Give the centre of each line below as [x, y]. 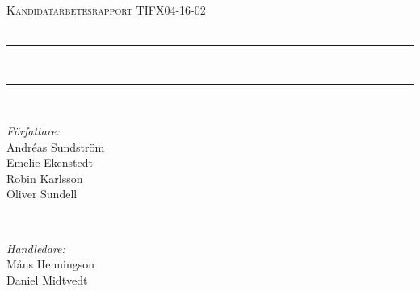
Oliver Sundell [42, 194]
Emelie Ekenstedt [50, 162]
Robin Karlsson [45, 178]
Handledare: [36, 248]
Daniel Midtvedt [47, 279]
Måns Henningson [51, 264]
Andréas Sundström [56, 146]
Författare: [33, 130]
